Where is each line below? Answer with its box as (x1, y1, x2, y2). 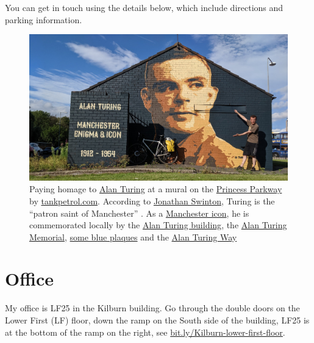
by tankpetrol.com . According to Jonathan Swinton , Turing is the (29, 194, 275, 207)
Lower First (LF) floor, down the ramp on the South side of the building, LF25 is (5, 314, 310, 327)
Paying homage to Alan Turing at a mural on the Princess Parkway (29, 182, 282, 195)
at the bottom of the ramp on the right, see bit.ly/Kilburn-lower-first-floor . (5, 325, 285, 338)
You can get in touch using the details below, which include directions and (5, 1, 284, 13)
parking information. (5, 13, 82, 26)
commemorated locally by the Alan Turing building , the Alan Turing (29, 218, 287, 231)
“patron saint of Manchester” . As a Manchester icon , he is (29, 206, 249, 219)
